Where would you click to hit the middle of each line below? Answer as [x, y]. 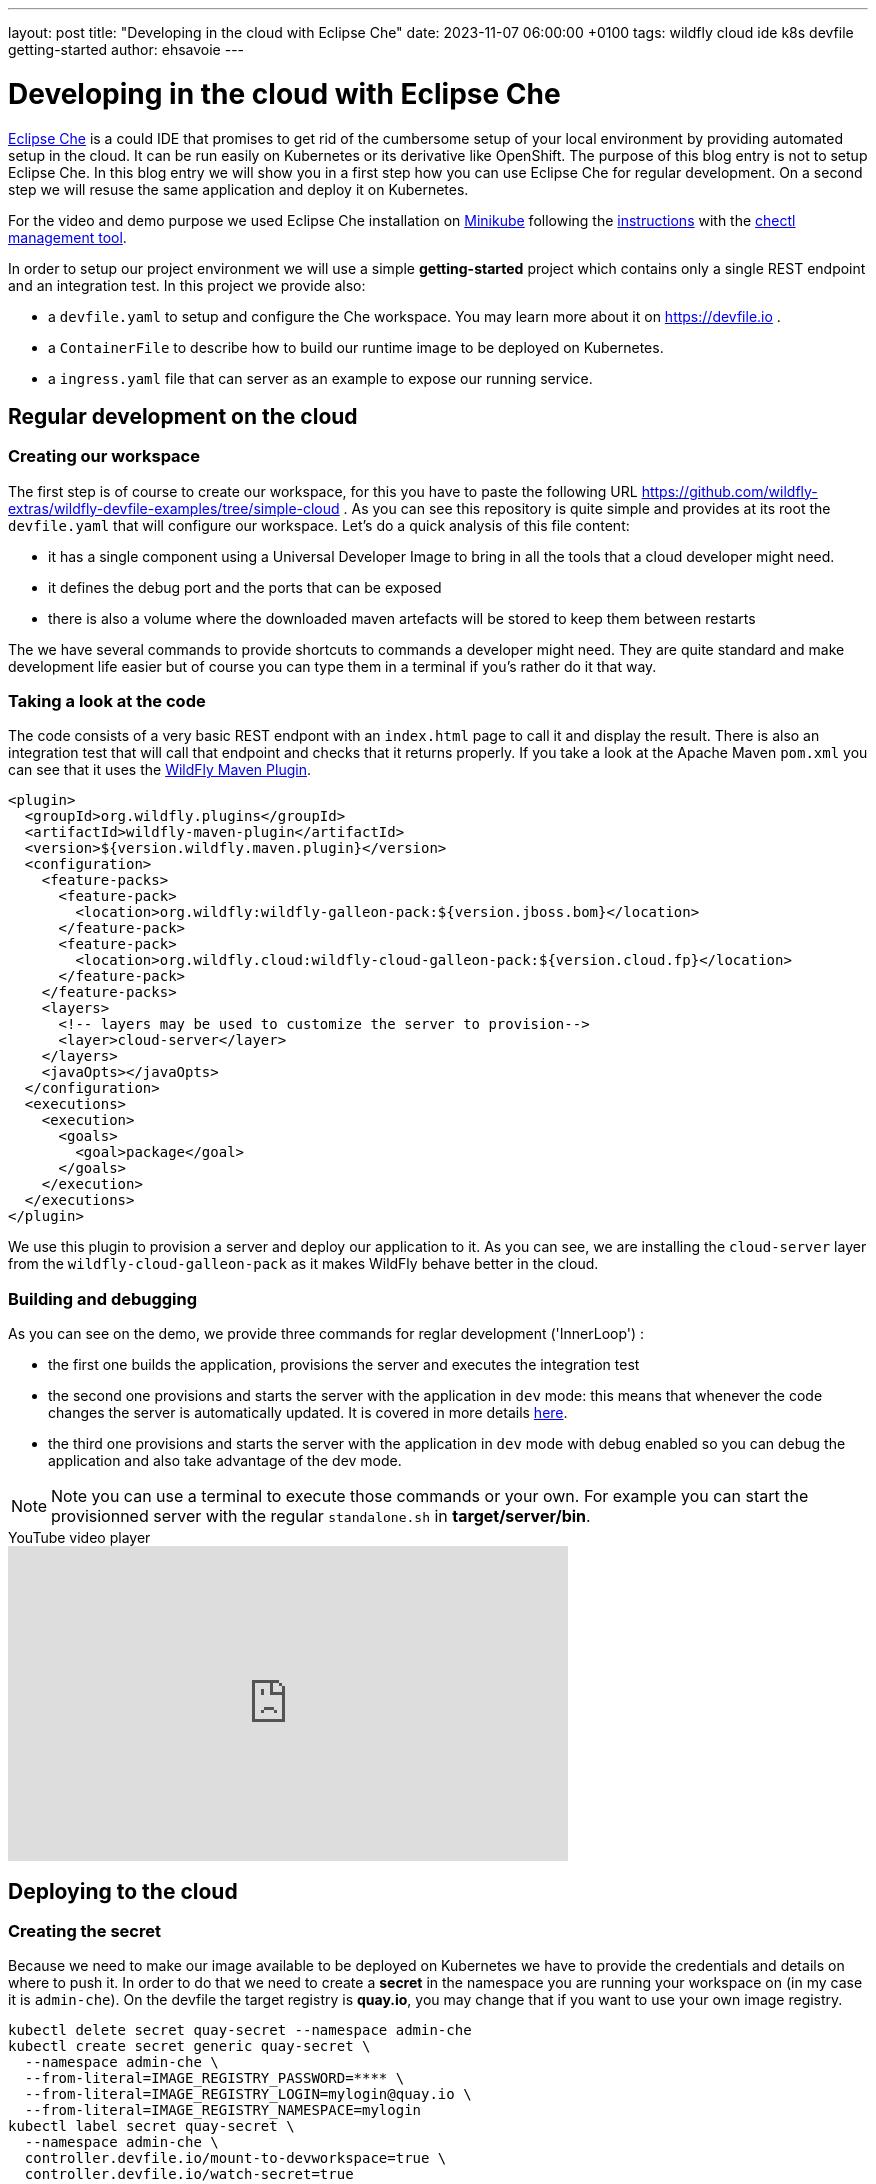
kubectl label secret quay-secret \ [151, 2126]
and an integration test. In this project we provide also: [187, 285]
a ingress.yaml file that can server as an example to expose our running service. [320, 378]
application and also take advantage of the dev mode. [225, 1461]
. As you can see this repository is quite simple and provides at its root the [587, 508]
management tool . [67, 237]
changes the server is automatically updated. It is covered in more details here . [308, 1413]
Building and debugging [103, 1298]
